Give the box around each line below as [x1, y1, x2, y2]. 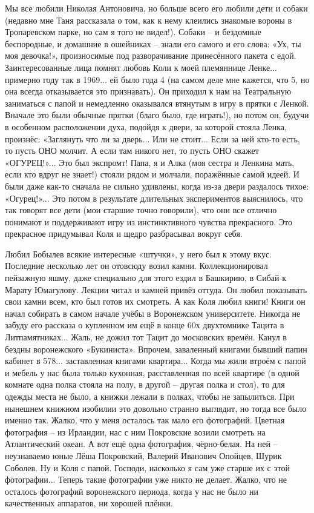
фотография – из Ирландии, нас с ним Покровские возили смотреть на [5, 425, 266, 438]
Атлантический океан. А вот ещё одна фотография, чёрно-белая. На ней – [5, 437, 278, 450]
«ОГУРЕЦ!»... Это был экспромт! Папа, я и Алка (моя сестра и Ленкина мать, [5, 156, 295, 168]
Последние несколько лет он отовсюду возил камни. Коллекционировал [5, 259, 268, 272]
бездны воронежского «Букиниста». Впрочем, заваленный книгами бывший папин [5, 342, 307, 355]
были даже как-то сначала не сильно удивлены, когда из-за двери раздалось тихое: [5, 179, 309, 192]
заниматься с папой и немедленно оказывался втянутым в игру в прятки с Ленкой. [5, 96, 309, 109]
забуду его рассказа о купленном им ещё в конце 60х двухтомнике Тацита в [5, 319, 284, 331]
